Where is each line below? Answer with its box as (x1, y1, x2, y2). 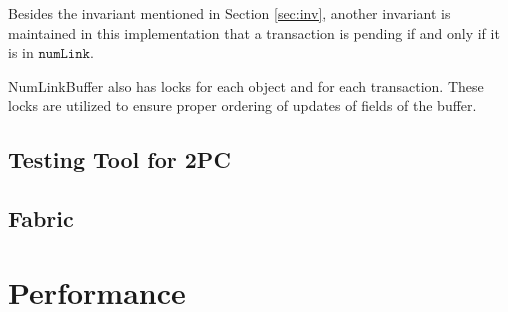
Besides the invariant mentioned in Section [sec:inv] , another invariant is (8, 3, 451, 23)
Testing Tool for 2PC (8, 144, 231, 175)
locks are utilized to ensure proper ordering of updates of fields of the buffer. (8, 95, 477, 116)
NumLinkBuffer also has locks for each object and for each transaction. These (8, 75, 484, 96)
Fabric (8, 203, 74, 234)
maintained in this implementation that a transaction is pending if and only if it (8, 22, 500, 43)
